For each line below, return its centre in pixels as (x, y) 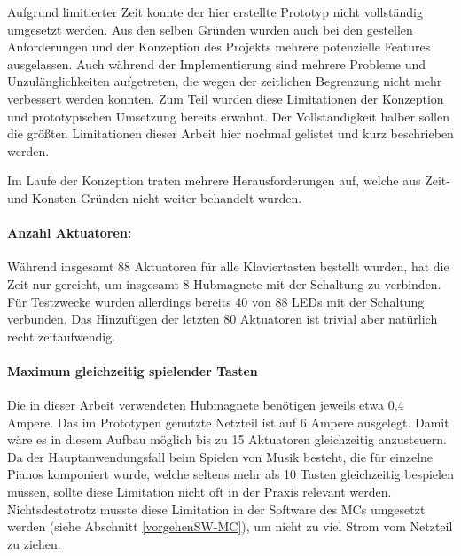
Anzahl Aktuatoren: (70, 233)
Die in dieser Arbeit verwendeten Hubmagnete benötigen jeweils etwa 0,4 (206, 405)
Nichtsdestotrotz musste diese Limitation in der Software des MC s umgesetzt (216, 509)
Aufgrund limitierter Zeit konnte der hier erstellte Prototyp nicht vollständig (215, 12)
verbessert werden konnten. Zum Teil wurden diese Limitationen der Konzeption (226, 98)
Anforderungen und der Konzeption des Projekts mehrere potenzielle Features (219, 47)
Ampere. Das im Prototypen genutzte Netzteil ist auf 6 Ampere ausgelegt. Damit (228, 422)
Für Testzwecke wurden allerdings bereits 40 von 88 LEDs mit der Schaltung (216, 301)
